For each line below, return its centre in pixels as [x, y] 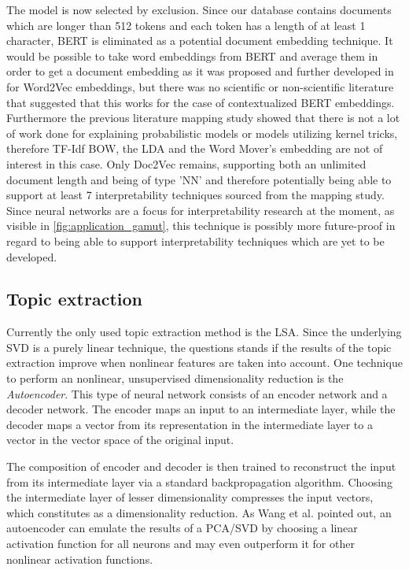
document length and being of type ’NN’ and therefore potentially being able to [199, 179]
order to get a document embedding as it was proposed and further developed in [200, 71]
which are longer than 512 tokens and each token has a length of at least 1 [186, 25]
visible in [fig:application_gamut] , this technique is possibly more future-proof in [201, 226]
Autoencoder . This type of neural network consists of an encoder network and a [197, 393]
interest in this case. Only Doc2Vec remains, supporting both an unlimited [186, 163]
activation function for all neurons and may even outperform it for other [181, 544]
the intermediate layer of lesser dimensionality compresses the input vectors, [190, 497]
